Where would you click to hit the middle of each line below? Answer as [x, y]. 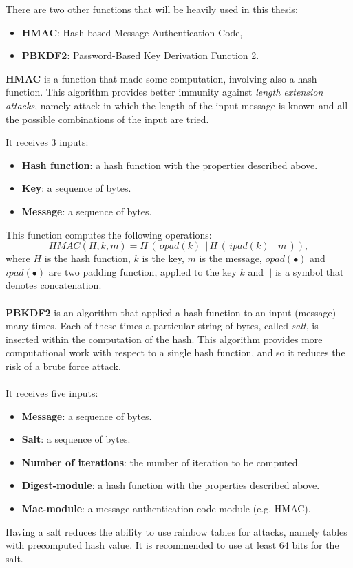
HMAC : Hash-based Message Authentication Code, [132, 32]
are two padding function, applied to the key [142, 271]
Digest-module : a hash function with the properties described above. [171, 485]
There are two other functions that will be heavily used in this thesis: [152, 9]
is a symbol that [310, 271]
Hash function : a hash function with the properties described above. [170, 165]
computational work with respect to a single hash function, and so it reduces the [175, 352]
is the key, [163, 258]
